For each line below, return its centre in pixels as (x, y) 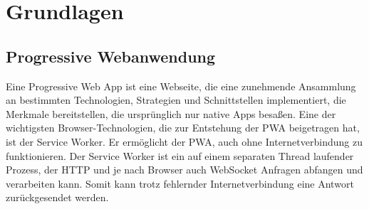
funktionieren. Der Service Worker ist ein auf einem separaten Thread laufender (180, 155)
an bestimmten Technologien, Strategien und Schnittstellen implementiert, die (176, 100)
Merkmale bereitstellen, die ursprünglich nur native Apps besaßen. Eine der (171, 113)
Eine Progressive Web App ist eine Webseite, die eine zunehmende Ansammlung (181, 86)
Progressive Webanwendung (111, 56)
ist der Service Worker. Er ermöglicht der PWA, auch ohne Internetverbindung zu (184, 141)
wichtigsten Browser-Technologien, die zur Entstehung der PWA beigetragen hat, (183, 128)
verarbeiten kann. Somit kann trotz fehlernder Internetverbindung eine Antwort (180, 183)
